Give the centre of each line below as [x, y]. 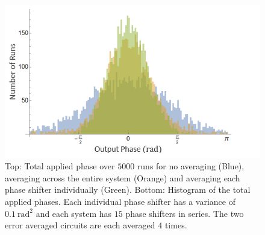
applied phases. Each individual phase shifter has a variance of [120, 201]
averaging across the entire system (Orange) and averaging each [123, 177]
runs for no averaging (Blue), [191, 166]
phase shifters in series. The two [185, 213]
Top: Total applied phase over [60, 166]
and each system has [74, 213]
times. [176, 225]
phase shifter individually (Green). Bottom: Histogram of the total [128, 190]
